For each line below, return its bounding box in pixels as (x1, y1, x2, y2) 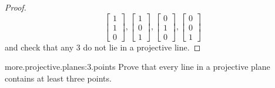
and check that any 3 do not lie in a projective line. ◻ (5, 40, 201, 53)
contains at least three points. (5, 72, 112, 84)
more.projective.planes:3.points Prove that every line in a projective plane (5, 60, 270, 73)
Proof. (5, 1, 26, 13)
